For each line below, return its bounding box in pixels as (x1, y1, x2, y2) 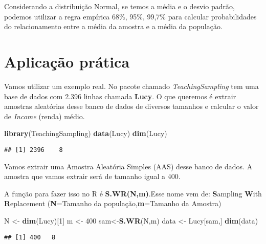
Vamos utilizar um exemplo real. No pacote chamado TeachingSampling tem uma (4, 80, 259, 91)
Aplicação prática (4, 51, 130, 72)
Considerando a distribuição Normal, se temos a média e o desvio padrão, (4, 1, 235, 11)
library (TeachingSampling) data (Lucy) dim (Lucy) (4, 128, 167, 139)
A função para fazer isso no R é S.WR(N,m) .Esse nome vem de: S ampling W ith (4, 188, 262, 198)
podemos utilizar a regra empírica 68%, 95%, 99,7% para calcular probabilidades (4, 11, 257, 21)
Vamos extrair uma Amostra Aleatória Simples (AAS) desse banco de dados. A (4, 161, 253, 171)
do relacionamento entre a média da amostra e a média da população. (4, 21, 223, 32)
